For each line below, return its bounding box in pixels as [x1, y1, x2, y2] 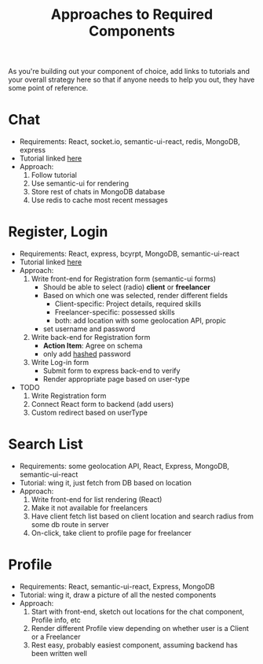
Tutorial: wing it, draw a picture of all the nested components [19, 590, 217, 599]
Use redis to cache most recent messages [31, 195, 169, 205]
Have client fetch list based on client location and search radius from [31, 511, 254, 521]
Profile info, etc [31, 615, 81, 625]
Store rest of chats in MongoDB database [31, 187, 166, 197]
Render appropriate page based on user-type [42, 374, 190, 384]
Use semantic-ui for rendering [31, 179, 130, 188]
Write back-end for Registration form [31, 333, 151, 342]
